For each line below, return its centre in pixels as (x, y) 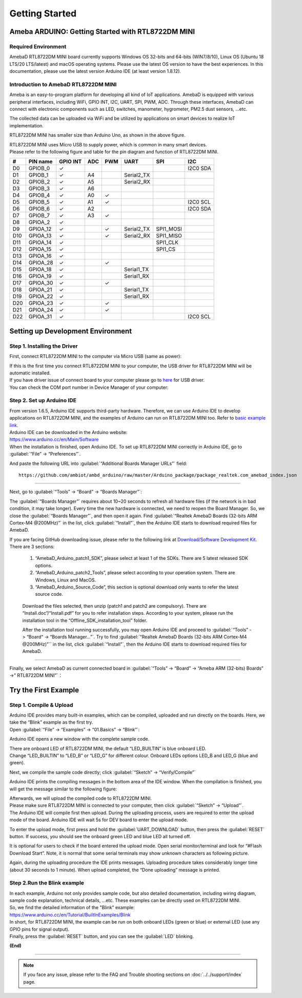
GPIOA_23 (41, 303)
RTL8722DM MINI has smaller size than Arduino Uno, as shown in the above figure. (97, 135)
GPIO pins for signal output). (39, 929)
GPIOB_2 (39, 182)
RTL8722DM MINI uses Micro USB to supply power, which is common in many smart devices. (108, 144)
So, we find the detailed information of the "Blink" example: (72, 908)
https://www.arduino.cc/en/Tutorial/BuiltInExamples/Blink (70, 915)
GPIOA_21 (40, 290)
